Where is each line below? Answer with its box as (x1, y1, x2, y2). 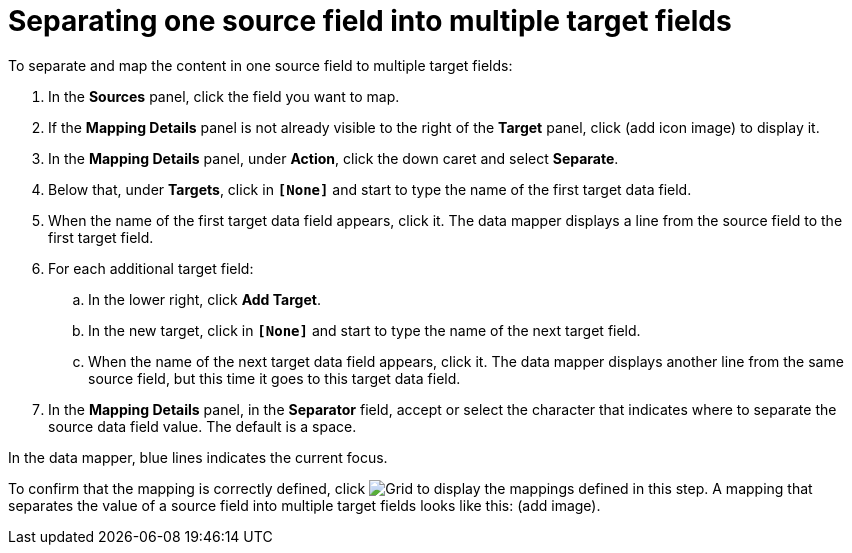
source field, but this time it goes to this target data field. (88, 369, 461, 387)
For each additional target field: (48, 259, 254, 277)
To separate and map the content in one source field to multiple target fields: (8, 56, 513, 74)
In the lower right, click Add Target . (88, 290, 321, 308)
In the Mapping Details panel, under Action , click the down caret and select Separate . (48, 149, 619, 167)
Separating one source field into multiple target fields (8, 4, 732, 38)
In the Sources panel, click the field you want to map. (48, 87, 400, 105)
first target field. (48, 228, 154, 246)
